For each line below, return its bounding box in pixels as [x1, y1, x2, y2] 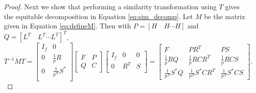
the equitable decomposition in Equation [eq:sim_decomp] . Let [4, 11, 193, 21]
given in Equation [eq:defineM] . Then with [4, 21, 131, 31]
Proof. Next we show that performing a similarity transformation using [4, 1, 217, 11]
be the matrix [204, 11, 245, 21]
